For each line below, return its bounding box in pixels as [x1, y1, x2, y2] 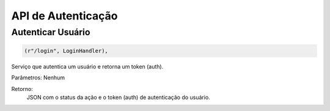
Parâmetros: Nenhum [11, 74, 65, 81]
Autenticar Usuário [11, 27, 90, 38]
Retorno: [11, 85, 33, 92]
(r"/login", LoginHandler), [24, 47, 108, 54]
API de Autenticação [11, 9, 118, 22]
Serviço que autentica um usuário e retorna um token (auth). [11, 62, 164, 70]
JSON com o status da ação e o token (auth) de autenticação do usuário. [26, 93, 210, 101]
